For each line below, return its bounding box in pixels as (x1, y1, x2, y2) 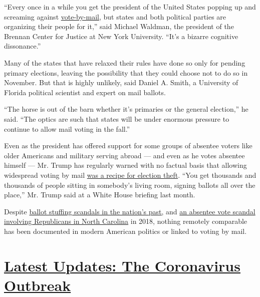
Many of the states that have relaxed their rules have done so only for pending (4, 57, 245, 68)
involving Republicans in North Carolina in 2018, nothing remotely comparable (4, 216, 247, 226)
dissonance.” (4, 41, 41, 51)
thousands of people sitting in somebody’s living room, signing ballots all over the (4, 179, 255, 190)
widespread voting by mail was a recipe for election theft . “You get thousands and (4, 169, 256, 180)
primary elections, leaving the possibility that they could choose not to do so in (4, 67, 248, 78)
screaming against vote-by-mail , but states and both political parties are (4, 11, 226, 22)
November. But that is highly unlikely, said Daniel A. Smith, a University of (4, 77, 238, 88)
